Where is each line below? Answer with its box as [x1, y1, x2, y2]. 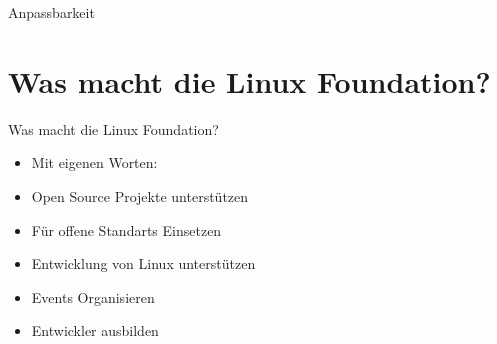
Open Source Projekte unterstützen [31, 185, 249, 206]
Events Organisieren [31, 286, 155, 307]
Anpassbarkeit [8, 2, 95, 22]
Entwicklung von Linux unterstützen [31, 253, 256, 274]
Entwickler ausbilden [31, 320, 159, 341]
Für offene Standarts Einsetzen [31, 219, 222, 240]
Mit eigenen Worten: [31, 152, 158, 173]
